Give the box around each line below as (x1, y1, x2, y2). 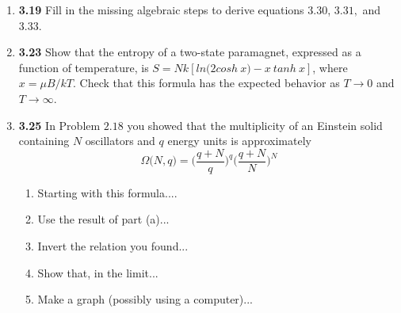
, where (312, 59, 348, 75)
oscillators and (85, 132, 155, 149)
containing (18, 132, 70, 149)
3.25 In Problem (18, 116, 101, 133)
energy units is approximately (167, 132, 311, 149)
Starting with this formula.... (37, 184, 178, 200)
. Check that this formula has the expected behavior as (73, 74, 340, 91)
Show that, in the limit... (37, 264, 158, 281)
